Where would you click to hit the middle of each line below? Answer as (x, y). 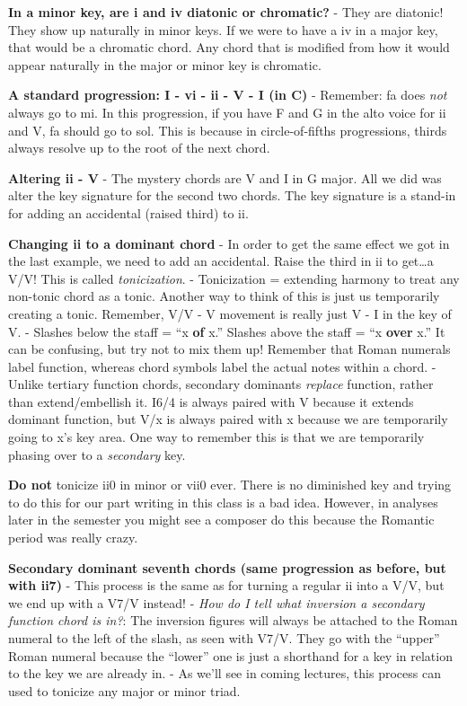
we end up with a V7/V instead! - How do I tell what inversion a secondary (216, 602)
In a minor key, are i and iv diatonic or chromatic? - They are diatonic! (226, 12)
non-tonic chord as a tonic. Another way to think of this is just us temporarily (224, 296)
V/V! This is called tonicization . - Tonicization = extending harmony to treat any (234, 278)
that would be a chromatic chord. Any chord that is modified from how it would (229, 47)
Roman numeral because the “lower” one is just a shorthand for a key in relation (230, 655)
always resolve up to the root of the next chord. (139, 148)
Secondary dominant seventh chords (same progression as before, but (227, 567)
